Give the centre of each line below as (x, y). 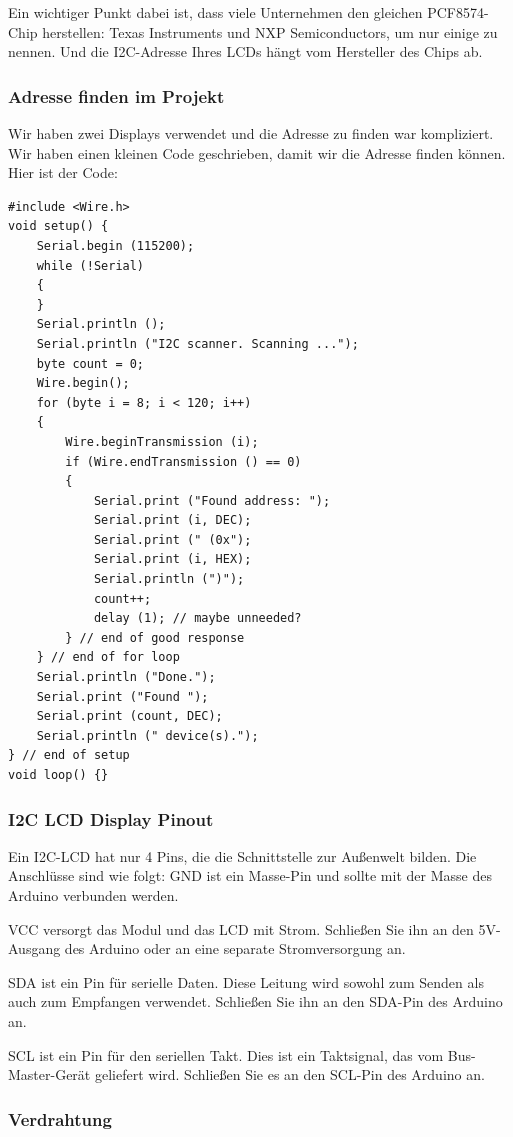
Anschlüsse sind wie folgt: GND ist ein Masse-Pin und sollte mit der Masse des (250, 875)
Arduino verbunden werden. (93, 895)
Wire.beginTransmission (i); (162, 441)
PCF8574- (458, 12)
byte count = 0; (90, 363)
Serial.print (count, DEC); (129, 716)
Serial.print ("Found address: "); (212, 500)
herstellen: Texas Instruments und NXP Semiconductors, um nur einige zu (270, 31)
